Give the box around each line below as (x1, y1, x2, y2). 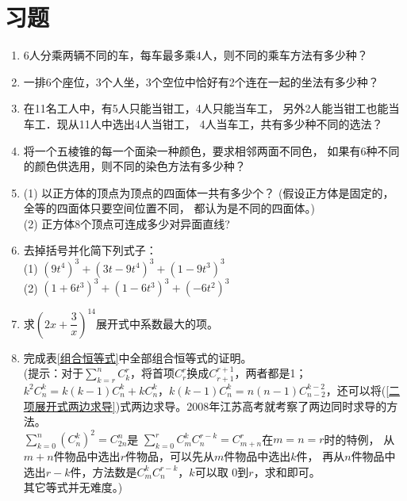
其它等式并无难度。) (23, 479, 123, 495)
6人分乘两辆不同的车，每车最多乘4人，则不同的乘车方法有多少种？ (23, 47, 368, 63)
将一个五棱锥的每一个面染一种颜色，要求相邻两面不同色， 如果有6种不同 (23, 142, 400, 159)
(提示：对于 (23, 365, 84, 381)
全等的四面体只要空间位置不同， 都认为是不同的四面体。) (23, 200, 315, 216)
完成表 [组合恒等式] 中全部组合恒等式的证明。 (23, 349, 252, 365)
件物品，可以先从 (125, 448, 214, 465)
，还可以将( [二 (325, 381, 401, 398)
